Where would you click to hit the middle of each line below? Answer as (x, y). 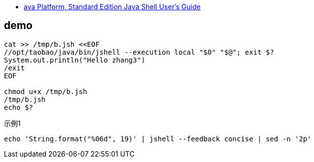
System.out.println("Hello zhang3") (75, 60)
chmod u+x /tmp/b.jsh (46, 91)
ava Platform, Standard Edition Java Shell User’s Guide (112, 7)
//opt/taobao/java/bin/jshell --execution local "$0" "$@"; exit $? (139, 52)
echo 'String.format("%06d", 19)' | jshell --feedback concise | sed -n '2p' (158, 139)
